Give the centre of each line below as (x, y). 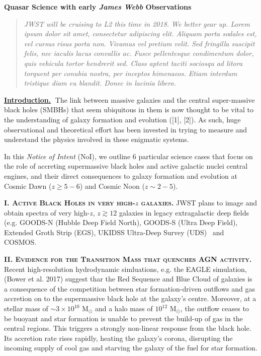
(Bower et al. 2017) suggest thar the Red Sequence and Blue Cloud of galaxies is (128, 279)
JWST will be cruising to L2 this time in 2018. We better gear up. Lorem (137, 23)
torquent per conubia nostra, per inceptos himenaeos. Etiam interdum (130, 73)
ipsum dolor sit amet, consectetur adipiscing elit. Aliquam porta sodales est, (140, 33)
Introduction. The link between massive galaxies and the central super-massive (129, 99)
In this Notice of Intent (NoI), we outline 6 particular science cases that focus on (128, 156)
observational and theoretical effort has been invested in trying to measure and (126, 129)
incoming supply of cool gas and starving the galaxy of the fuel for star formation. (131, 348)
